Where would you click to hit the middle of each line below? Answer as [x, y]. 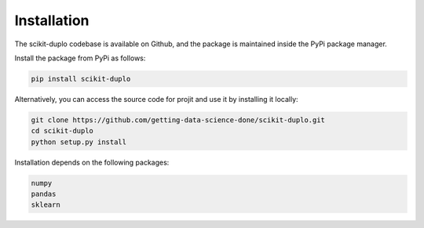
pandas [44, 194]
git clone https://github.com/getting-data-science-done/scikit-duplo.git [178, 120]
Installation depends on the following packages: [92, 162]
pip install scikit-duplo [81, 79]
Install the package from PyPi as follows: [80, 58]
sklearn [46, 205]
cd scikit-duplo [62, 131]
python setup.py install [79, 142]
